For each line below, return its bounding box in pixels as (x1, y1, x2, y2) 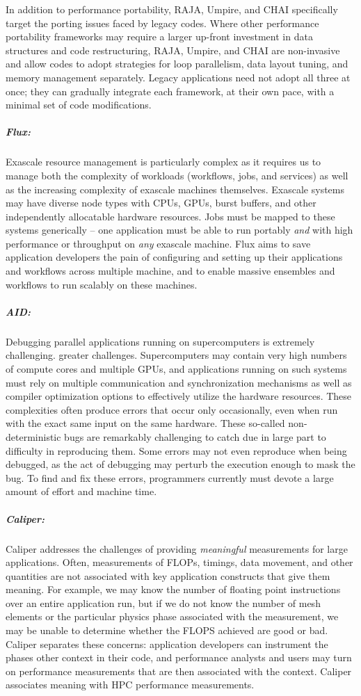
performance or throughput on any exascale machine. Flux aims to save (6, 236, 311, 250)
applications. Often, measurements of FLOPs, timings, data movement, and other (6, 555, 353, 569)
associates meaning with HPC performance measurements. (6, 677, 255, 692)
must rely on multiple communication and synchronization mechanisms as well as (6, 375, 352, 389)
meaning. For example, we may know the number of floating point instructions (6, 582, 341, 597)
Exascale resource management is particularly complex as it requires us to (6, 154, 321, 169)
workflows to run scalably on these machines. (6, 277, 198, 291)
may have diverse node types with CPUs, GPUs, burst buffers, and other (6, 195, 316, 210)
